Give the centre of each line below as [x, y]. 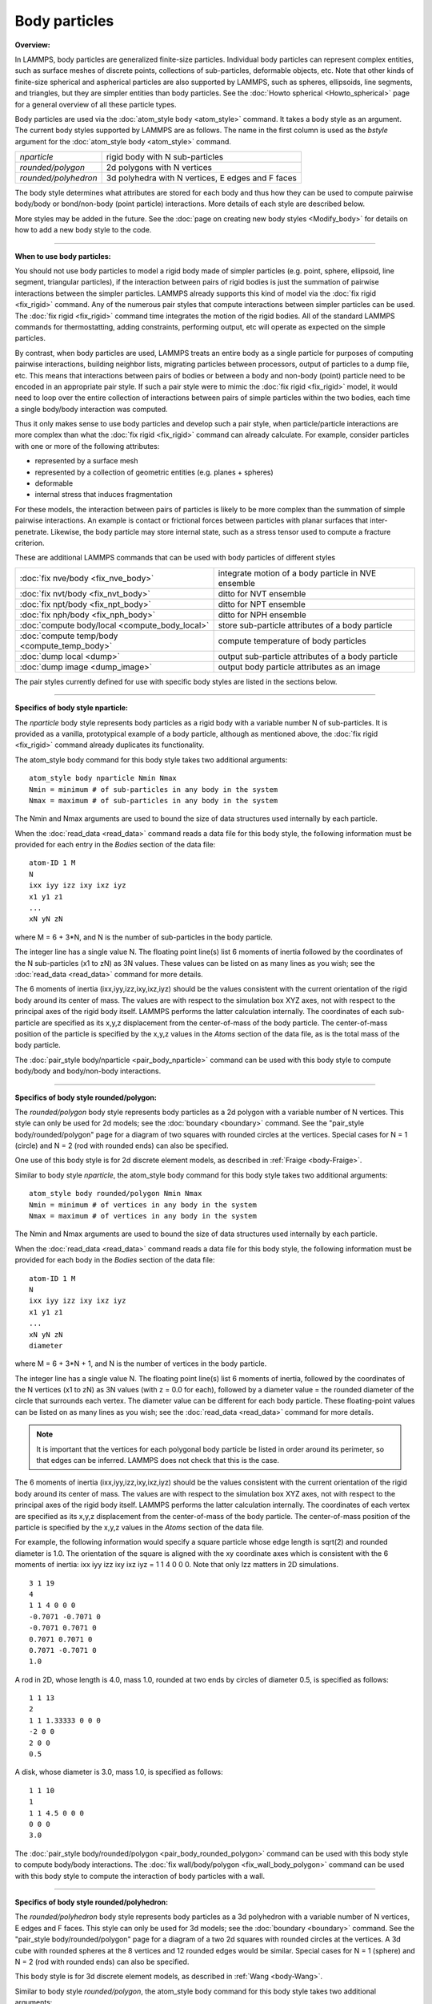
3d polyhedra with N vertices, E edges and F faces [202, 178]
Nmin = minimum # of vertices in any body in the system [143, 1205]
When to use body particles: [63, 256]
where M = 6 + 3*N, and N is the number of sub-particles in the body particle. [144, 937]
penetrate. [32, 531]
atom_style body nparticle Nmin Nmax [103, 778]
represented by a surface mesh [86, 461]
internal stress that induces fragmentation [104, 495]
